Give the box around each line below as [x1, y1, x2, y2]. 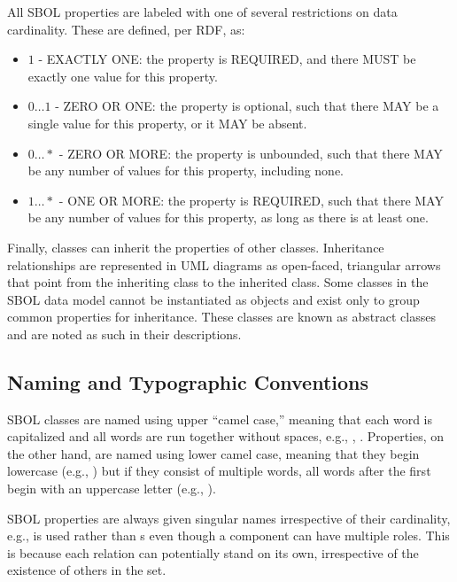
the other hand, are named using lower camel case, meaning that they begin [7, 444, 420, 462]
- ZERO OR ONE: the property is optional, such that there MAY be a [55, 97, 439, 115]
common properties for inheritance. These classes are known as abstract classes [7, 307, 436, 326]
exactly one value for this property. [27, 66, 218, 85]
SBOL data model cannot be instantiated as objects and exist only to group [7, 290, 420, 308]
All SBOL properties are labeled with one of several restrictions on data [7, 3, 398, 20]
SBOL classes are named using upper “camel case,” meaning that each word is [7, 409, 433, 428]
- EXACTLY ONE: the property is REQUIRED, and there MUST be [38, 50, 416, 68]
